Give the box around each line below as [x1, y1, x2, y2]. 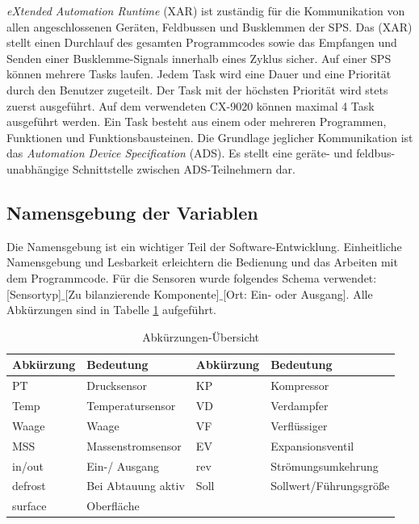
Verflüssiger [270, 417, 328, 434]
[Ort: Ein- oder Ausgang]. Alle [223, 285, 373, 302]
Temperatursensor [86, 396, 176, 413]
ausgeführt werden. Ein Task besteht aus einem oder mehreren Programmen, [6, 113, 387, 130]
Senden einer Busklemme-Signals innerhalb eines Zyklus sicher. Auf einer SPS [6, 49, 392, 66]
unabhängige [6, 160, 69, 177]
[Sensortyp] [6, 285, 61, 302]
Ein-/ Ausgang [86, 457, 160, 474]
